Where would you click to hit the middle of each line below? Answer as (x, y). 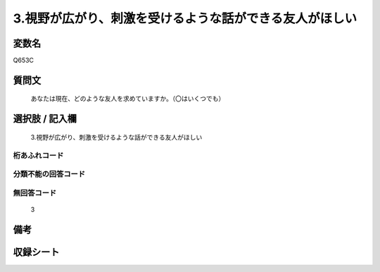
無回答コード (35, 192)
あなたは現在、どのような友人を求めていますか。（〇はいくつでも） (128, 99)
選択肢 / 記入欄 (45, 119)
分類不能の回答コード (49, 174)
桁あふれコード (38, 155)
